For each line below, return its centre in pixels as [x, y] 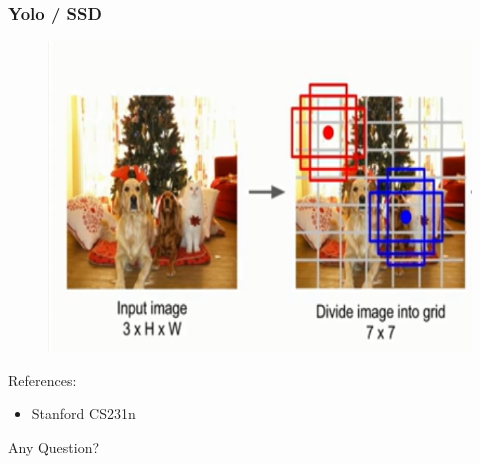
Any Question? [54, 446]
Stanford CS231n [83, 413]
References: [42, 379]
